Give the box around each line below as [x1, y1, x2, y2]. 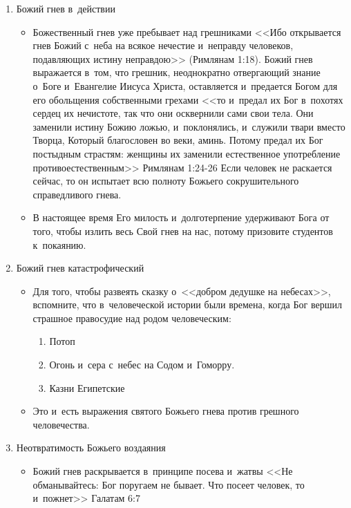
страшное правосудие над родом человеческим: [32, 310, 231, 325]
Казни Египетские [49, 380, 125, 395]
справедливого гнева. [32, 187, 122, 201]
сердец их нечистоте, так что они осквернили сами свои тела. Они [32, 106, 314, 120]
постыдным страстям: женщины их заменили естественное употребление [32, 146, 341, 160]
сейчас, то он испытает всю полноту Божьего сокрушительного [32, 173, 299, 188]
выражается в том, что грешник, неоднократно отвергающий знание [32, 65, 321, 79]
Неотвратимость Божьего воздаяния [16, 440, 166, 455]
